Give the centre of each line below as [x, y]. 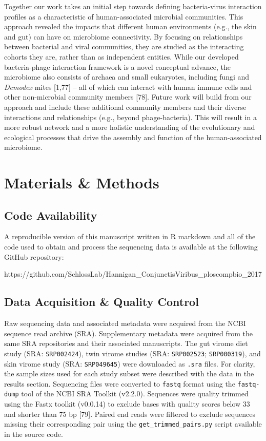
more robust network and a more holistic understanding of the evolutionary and [130, 127]
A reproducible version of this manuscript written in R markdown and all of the [130, 236]
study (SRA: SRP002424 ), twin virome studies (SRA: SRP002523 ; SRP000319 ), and [132, 353]
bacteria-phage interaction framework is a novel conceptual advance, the [117, 66]
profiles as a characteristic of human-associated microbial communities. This [124, 16]
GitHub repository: [34, 256]
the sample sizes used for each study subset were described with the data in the [129, 373]
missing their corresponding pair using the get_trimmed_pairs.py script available [133, 424]
